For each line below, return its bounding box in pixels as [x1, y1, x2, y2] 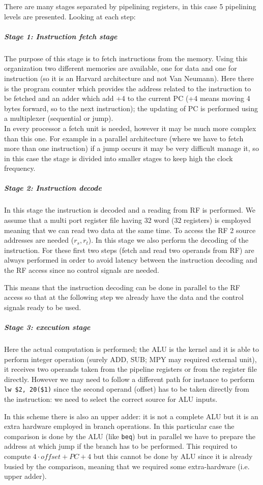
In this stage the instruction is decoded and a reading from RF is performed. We [4, 205, 256, 215]
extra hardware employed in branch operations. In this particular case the [4, 421, 235, 431]
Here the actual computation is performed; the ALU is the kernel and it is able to [4, 343, 259, 354]
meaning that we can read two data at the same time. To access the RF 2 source [4, 224, 256, 235]
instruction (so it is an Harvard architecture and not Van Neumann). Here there [4, 72, 254, 83]
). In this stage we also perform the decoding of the [88, 235, 249, 245]
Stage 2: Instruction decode [4, 183, 102, 193]
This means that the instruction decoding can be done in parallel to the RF [4, 282, 240, 292]
